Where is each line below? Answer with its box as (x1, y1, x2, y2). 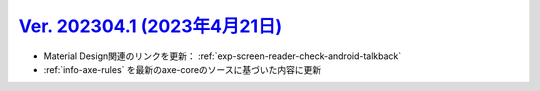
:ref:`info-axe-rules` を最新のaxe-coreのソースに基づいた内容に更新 (43, 63, 322, 75)
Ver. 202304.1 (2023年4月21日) (18, 15, 283, 37)
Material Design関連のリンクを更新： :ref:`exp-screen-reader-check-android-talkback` (43, 50, 402, 62)
